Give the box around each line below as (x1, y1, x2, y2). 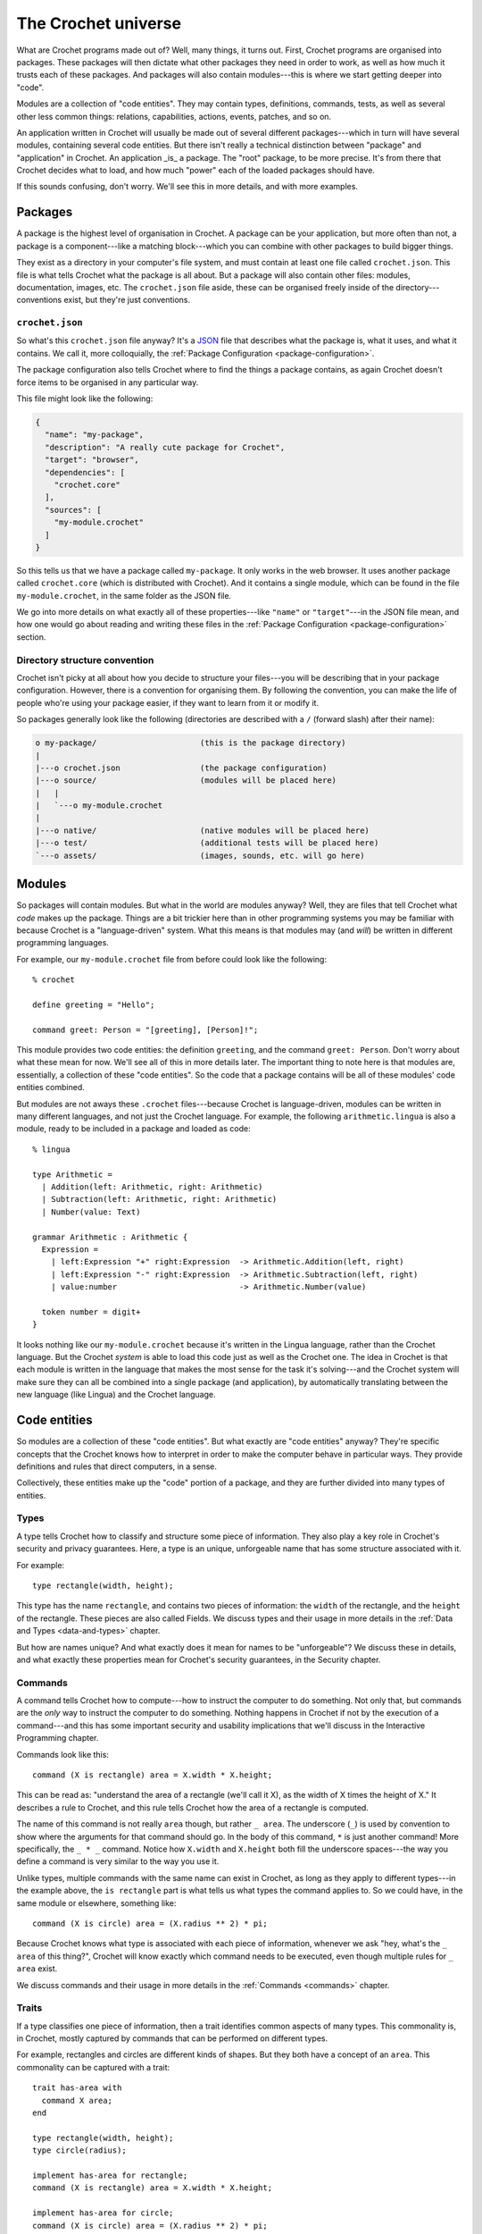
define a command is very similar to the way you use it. (16, 1856, 220, 1867)
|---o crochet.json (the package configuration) (35, 762, 328, 773)
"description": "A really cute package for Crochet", (45, 442, 286, 452)
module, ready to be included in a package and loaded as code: (16, 1123, 251, 1134)
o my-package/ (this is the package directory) (35, 738, 346, 748)
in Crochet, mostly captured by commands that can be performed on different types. (16, 2033, 328, 2044)
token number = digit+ (41, 1306, 141, 1317)
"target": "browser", (45, 455, 140, 465)
